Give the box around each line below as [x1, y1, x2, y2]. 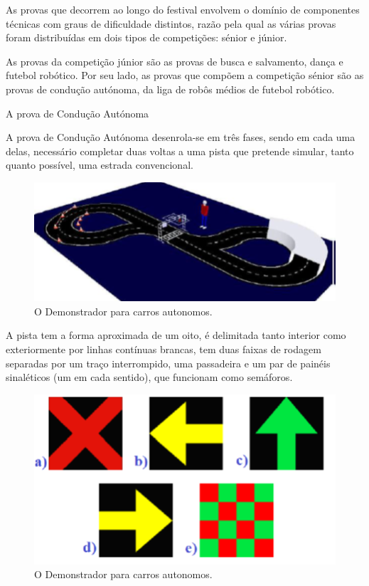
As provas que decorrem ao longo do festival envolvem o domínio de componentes [6, 2, 360, 16]
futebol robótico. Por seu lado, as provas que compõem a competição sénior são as [6, 68, 364, 83]
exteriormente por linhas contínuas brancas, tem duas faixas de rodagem [6, 342, 321, 357]
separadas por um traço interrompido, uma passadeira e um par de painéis [6, 355, 331, 370]
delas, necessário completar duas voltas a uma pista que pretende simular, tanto [6, 143, 354, 158]
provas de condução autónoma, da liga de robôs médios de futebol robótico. [6, 81, 335, 96]
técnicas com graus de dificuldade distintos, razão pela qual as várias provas [6, 16, 336, 31]
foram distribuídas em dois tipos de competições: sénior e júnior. [6, 30, 287, 45]
